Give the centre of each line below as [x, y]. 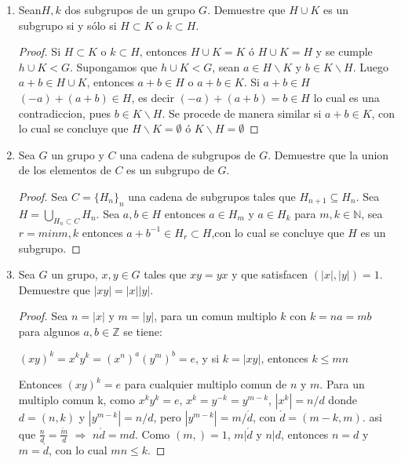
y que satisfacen [270, 274]
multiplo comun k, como [77, 399]
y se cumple [344, 51]
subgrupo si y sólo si [67, 25]
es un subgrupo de [170, 170]
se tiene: [143, 331]
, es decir [153, 97]
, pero [167, 416]
